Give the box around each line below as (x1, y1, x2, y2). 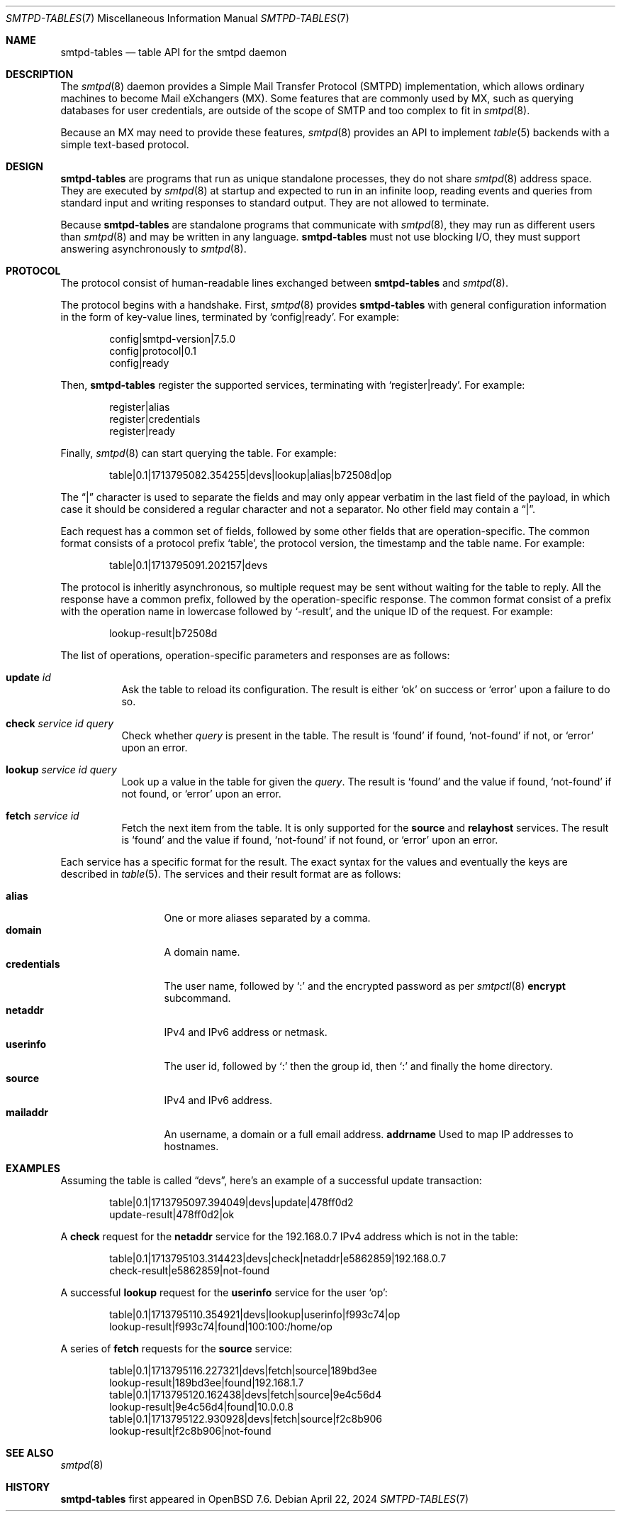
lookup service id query (6, 763, 117, 776)
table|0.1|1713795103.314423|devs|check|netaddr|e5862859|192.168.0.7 (109, 1252, 447, 1264)
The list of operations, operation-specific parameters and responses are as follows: (60, 649, 450, 661)
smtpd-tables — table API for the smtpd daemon (60, 46, 287, 58)
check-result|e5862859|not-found (109, 1264, 270, 1276)
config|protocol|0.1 (109, 345, 196, 357)
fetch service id (6, 810, 79, 822)
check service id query (6, 717, 114, 729)
